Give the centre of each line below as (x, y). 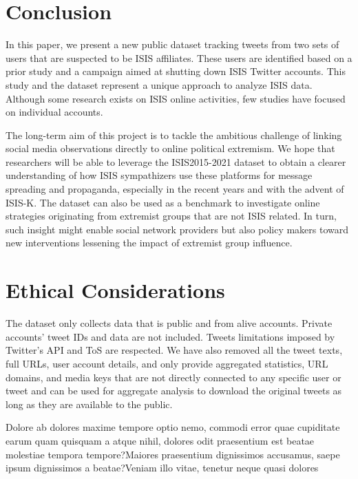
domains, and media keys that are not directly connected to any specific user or (173, 377)
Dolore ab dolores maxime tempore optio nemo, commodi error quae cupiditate (173, 427)
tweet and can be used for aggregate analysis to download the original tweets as (174, 391)
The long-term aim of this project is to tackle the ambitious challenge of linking (174, 135)
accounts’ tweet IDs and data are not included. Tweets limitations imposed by (170, 336)
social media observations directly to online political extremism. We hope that (170, 148)
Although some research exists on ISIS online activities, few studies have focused (176, 98)
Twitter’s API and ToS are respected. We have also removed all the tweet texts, (174, 350)
